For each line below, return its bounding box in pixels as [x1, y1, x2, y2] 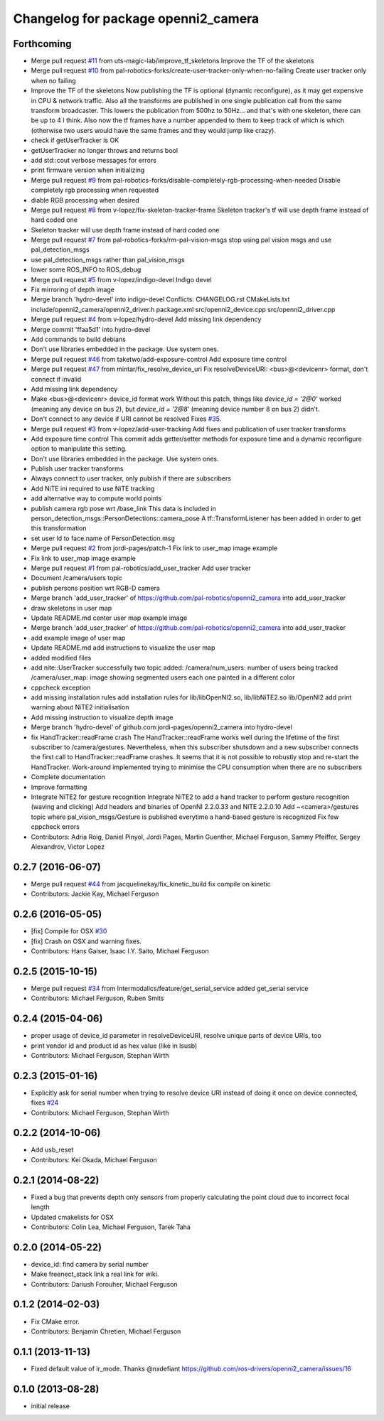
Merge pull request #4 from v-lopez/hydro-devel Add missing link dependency [31, 315, 262, 323]
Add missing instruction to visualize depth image [31, 713, 174, 722]
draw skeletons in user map [31, 604, 112, 612]
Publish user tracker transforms [31, 464, 124, 473]
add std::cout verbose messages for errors [31, 156, 156, 164]
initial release [31, 1401, 70, 1410]
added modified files [31, 653, 92, 662]
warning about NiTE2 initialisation [31, 703, 129, 712]
